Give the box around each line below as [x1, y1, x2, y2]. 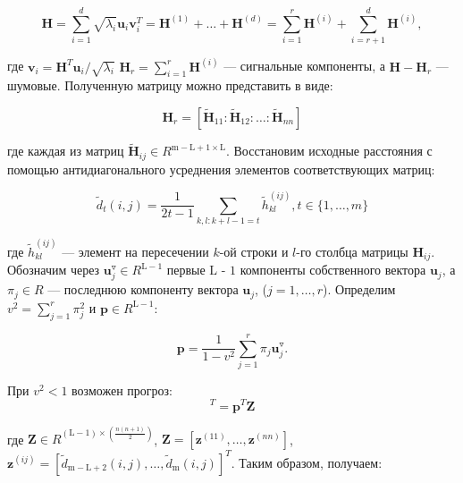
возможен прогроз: [72, 380, 173, 399]
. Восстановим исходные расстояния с [225, 141, 433, 160]
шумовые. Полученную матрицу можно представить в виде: [7, 76, 333, 95]
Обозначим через [7, 260, 100, 279]
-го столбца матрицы [296, 241, 408, 260]
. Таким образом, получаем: [231, 453, 383, 471]
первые [166, 260, 206, 279]
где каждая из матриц [7, 141, 124, 160]
